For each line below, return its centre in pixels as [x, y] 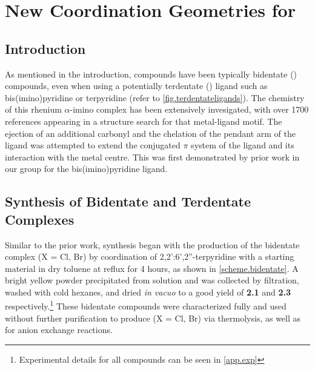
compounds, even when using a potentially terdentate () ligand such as [136, 86]
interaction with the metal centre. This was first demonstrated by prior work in [152, 157]
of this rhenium [33, 109]
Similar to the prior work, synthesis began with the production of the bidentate [152, 244]
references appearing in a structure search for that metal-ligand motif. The [144, 121]
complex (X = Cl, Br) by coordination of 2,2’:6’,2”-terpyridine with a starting [150, 256]
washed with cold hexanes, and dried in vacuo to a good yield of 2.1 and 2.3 [148, 292]
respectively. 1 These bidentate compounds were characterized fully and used [146, 305]
